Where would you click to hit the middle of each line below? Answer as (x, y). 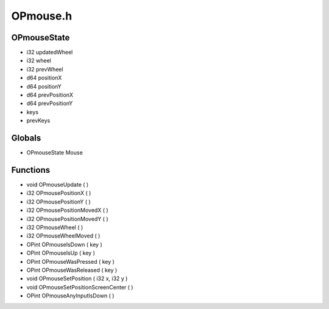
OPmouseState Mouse (55, 153)
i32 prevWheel (45, 69)
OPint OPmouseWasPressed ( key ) (71, 261)
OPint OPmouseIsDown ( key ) (65, 244)
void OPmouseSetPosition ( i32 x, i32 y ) (77, 278)
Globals (26, 138)
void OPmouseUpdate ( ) (58, 184)
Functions (31, 170)
